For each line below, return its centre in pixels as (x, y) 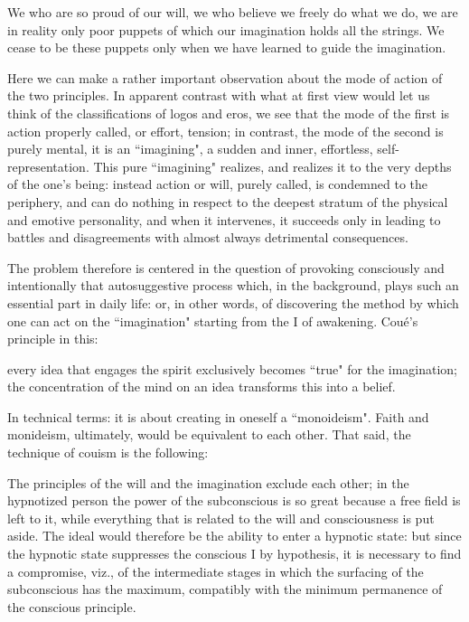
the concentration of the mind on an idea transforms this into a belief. (202, 386)
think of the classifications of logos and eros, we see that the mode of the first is (229, 113)
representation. (48, 166)
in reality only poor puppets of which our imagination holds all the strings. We (226, 29)
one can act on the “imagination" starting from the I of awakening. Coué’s (213, 320)
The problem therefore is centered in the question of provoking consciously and (226, 267)
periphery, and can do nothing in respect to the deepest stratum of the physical (228, 201)
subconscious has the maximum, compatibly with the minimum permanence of (225, 589)
